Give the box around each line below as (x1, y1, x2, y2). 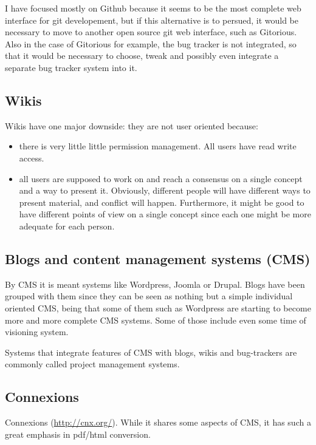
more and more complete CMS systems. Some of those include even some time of (5, 313, 306, 326)
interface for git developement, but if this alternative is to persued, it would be (5, 13, 299, 26)
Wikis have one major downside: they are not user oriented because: (5, 119, 258, 132)
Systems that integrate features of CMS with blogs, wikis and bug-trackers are (5, 345, 297, 358)
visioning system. (5, 325, 69, 338)
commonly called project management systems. (5, 358, 180, 370)
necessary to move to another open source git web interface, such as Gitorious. (5, 25, 297, 38)
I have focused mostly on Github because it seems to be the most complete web (5, 2, 301, 14)
